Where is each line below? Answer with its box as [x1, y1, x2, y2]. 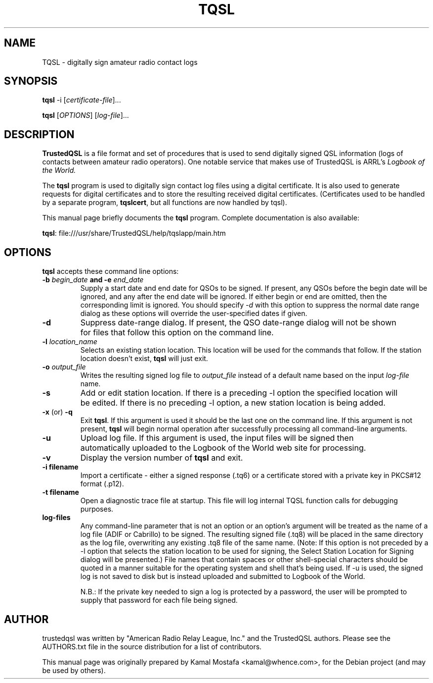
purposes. [80, 505, 114, 514]
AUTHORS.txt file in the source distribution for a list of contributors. [42, 642, 262, 651]
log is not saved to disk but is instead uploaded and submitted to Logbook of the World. [80, 572, 365, 581]
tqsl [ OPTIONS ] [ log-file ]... [42, 111, 129, 120]
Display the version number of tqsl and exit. [80, 453, 243, 463]
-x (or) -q [42, 408, 73, 417]
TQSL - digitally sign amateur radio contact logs [42, 57, 198, 66]
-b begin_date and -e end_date [42, 275, 144, 284]
